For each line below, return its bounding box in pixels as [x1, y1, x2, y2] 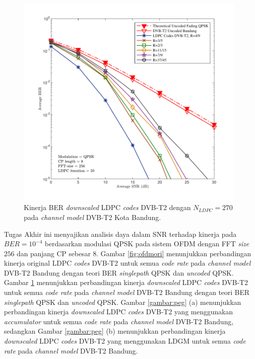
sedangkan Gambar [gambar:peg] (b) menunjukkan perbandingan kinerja [4, 326, 226, 336]
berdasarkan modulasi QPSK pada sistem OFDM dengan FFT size [45, 238, 249, 249]
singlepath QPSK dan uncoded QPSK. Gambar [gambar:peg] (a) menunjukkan [4, 296, 241, 307]
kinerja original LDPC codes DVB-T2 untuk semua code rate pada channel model [4, 258, 251, 268]
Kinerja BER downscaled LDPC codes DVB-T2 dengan [24, 202, 191, 213]
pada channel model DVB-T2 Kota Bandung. [24, 212, 161, 222]
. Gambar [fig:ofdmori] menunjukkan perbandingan [96, 248, 252, 258]
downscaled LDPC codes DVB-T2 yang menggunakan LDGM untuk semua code [4, 336, 246, 346]
